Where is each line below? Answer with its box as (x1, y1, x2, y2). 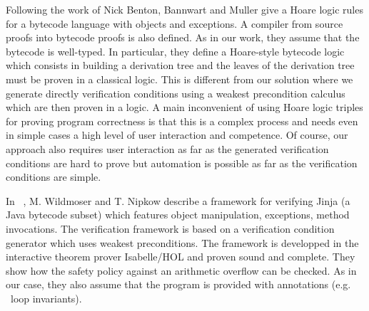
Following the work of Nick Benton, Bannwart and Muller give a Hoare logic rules (6, 2, 363, 16)
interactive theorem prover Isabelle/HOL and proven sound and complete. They (6, 249, 355, 264)
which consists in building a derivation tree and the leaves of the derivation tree (6, 58, 355, 73)
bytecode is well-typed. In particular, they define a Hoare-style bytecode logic (6, 43, 345, 58)
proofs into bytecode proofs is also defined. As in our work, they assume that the (6, 30, 360, 45)
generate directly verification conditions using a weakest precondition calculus (6, 85, 345, 100)
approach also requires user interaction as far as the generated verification (6, 141, 329, 156)
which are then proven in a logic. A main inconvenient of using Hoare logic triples (6, 100, 363, 115)
